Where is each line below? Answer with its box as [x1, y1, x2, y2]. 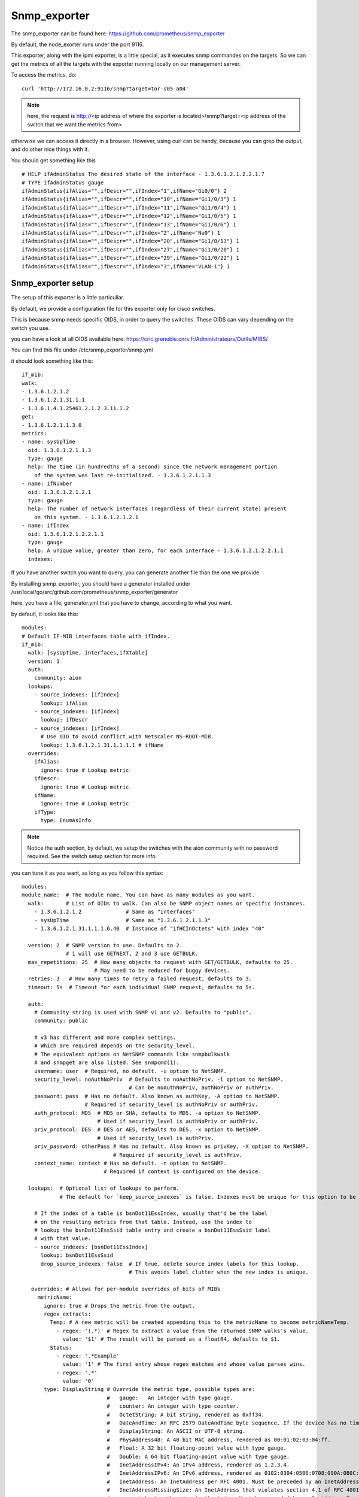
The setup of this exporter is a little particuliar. [11, 294, 125, 301]
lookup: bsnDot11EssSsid [40, 1252, 114, 1259]
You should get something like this [11, 156, 96, 164]
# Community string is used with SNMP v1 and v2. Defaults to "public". [34, 1009, 252, 1016]
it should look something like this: [11, 357, 94, 365]
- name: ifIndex [22, 522, 69, 529]
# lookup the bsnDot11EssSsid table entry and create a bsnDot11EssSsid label [34, 1227, 271, 1234]
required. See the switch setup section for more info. [27, 853, 157, 860]
